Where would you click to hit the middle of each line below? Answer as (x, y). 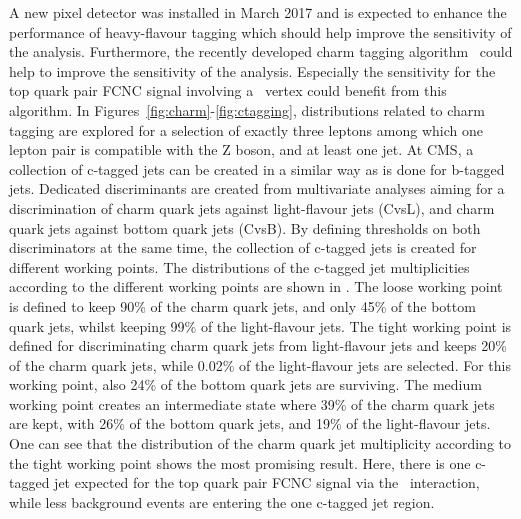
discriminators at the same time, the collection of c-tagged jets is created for (243, 247)
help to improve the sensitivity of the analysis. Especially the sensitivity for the (252, 70)
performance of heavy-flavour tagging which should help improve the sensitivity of (260, 31)
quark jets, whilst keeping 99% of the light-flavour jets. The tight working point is (260, 325)
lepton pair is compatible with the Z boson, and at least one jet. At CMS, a (241, 149)
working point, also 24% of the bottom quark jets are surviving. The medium (245, 384)
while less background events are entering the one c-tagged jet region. (222, 501)
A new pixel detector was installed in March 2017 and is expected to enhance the (258, 12)
